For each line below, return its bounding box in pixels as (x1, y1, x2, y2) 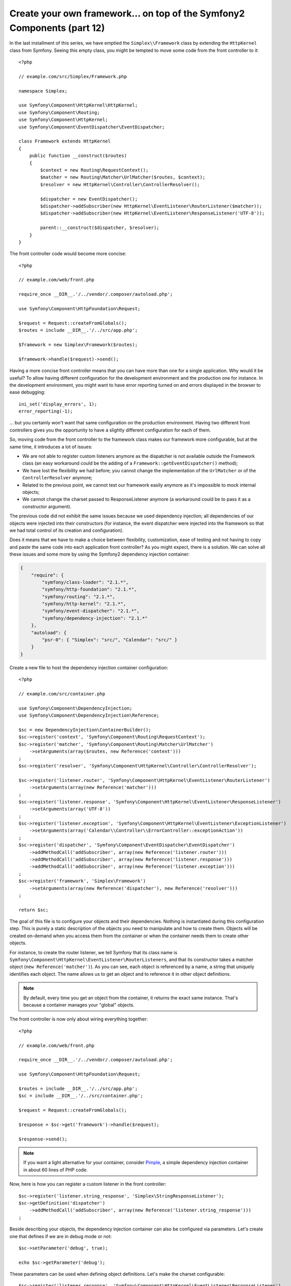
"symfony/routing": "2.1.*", (42, 594, 115, 599)
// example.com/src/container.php (18, 691, 105, 696)
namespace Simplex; (18, 88, 68, 94)
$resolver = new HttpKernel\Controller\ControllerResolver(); (40, 182, 200, 187)
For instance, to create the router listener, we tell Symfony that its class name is (9, 949, 178, 955)
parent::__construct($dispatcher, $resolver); (40, 225, 160, 231)
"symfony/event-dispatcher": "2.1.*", (42, 608, 140, 614)
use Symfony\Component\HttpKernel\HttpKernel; (18, 102, 138, 108)
